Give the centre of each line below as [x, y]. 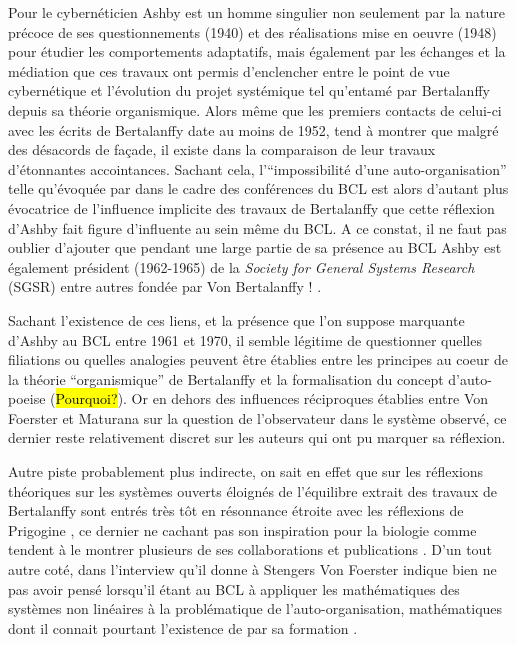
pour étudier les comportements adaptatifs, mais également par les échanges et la [257, 51]
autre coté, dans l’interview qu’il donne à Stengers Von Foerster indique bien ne [252, 569]
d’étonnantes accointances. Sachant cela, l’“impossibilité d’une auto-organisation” [257, 168]
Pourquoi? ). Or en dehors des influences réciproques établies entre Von [272, 398]
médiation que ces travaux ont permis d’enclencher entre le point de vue [229, 70]
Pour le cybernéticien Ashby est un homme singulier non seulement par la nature [256, 12]
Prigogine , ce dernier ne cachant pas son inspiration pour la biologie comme [242, 529]
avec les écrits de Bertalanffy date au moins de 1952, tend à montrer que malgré [253, 129]
